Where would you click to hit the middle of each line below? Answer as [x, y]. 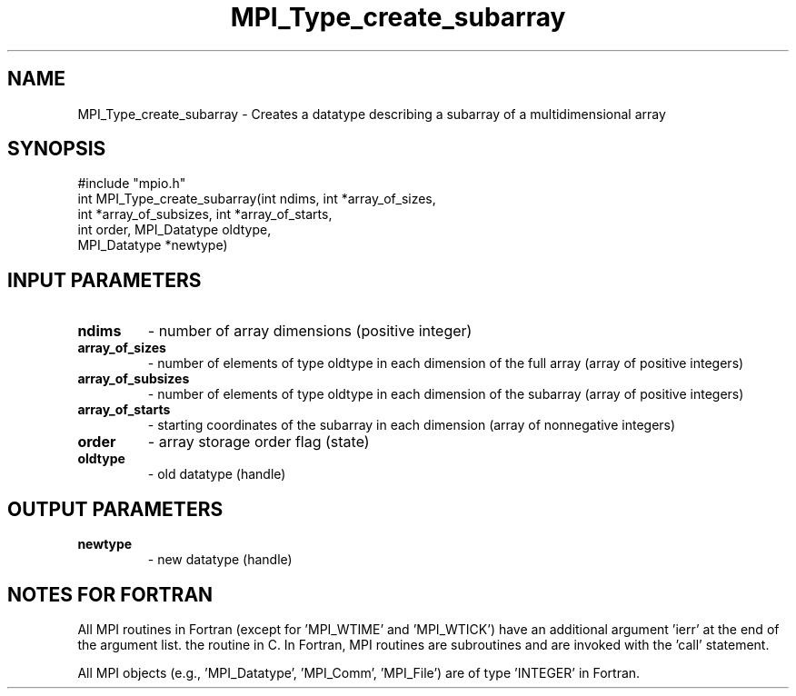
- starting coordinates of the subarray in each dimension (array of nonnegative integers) [412, 425]
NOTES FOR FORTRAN [110, 594]
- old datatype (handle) [217, 474]
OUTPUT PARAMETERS [115, 509]
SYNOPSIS [57, 149]
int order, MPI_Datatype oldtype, [174, 230]
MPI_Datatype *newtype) [153, 245]
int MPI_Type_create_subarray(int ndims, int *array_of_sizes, [257, 199]
